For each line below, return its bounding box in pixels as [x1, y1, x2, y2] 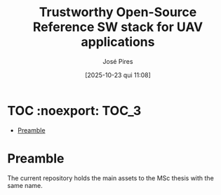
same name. [7, 181, 43, 189]
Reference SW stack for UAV [32, 19, 203, 35]
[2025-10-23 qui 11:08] [85, 71, 151, 79]
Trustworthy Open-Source [39, 4, 197, 20]
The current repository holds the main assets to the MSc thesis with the [7, 173, 214, 182]
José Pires [102, 57, 133, 65]
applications [81, 34, 155, 50]
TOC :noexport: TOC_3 [7, 102, 142, 119]
